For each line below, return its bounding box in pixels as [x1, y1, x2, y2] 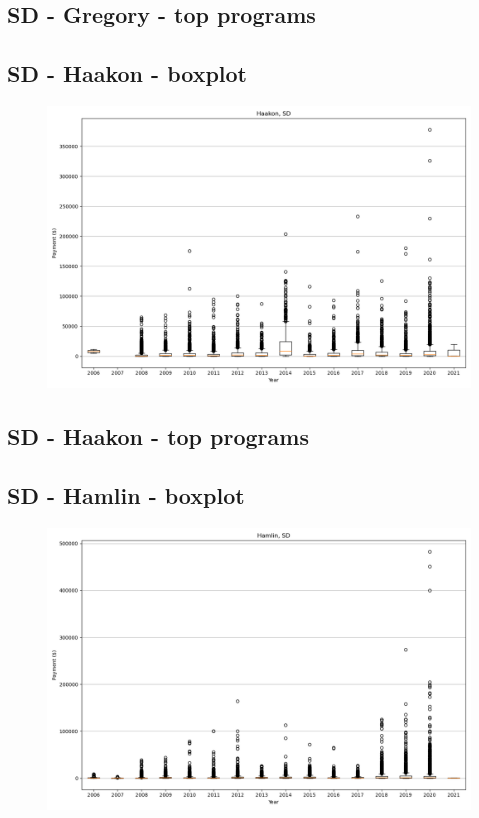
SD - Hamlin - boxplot [7, 480, 245, 511]
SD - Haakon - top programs [7, 421, 309, 452]
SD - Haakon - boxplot [7, 58, 247, 89]
